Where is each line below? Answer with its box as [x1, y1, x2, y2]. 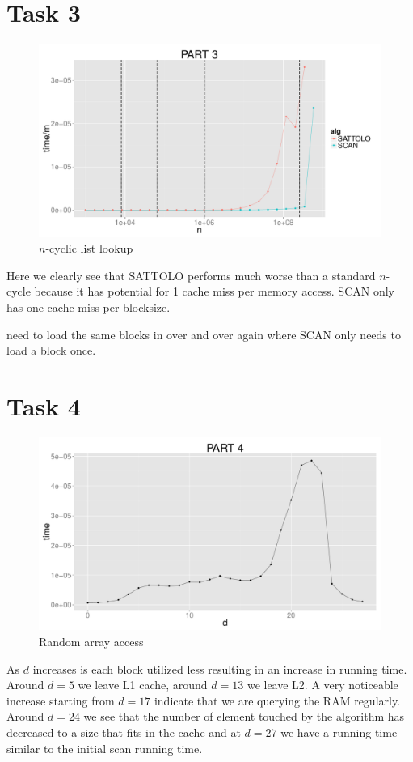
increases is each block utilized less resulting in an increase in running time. [32, 660, 407, 677]
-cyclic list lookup [45, 240, 133, 257]
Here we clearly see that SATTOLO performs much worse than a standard [6, 266, 376, 283]
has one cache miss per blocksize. [6, 299, 171, 315]
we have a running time [280, 723, 398, 740]
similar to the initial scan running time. [6, 739, 203, 756]
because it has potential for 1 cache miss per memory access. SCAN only [34, 283, 394, 300]
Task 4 [6, 389, 81, 422]
